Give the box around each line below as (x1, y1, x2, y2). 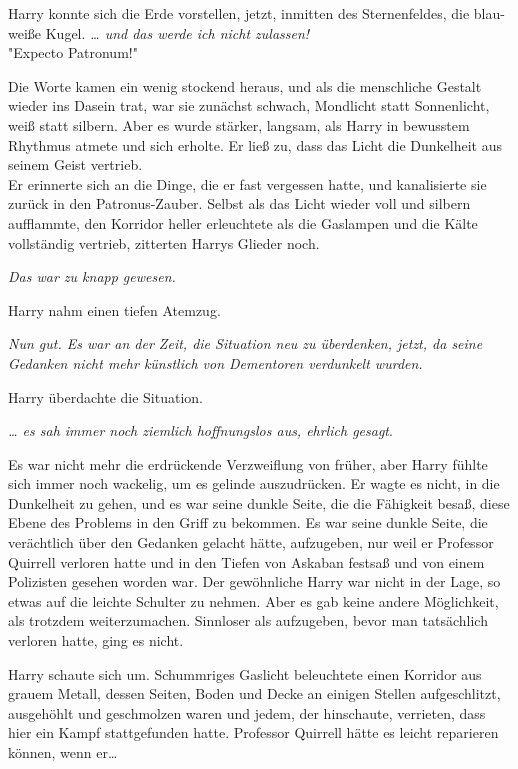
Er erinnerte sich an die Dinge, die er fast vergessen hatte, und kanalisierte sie (8, 173, 487, 194)
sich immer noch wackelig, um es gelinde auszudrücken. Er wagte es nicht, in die (8, 473, 500, 494)
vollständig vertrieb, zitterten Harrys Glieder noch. (8, 232, 320, 253)
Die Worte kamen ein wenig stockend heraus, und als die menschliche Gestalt (8, 75, 482, 96)
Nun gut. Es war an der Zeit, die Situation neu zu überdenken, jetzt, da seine (8, 333, 483, 354)
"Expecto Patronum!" (8, 42, 138, 63)
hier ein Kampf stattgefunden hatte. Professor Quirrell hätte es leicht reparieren (8, 722, 499, 743)
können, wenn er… (8, 742, 118, 762)
